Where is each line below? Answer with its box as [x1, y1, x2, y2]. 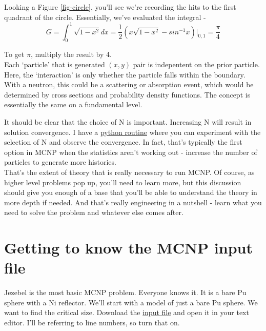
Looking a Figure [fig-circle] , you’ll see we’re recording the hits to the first [4, 2, 236, 12]
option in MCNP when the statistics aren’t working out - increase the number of [4, 146, 257, 157]
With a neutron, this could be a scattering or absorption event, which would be [4, 79, 254, 90]
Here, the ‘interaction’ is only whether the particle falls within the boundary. [4, 69, 245, 80]
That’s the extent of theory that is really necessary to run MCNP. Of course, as [4, 167, 255, 178]
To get [4, 49, 25, 60]
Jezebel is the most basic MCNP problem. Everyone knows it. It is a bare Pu [4, 287, 247, 298]
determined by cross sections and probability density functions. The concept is [4, 89, 251, 100]
